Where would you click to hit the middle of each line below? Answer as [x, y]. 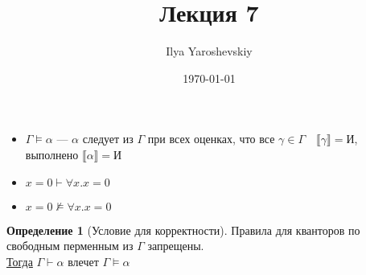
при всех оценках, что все [211, 139]
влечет [83, 261]
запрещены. [176, 246]
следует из [108, 139]
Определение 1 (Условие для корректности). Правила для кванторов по [183, 230]
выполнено [52, 154]
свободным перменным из [70, 246]
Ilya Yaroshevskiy [209, 51]
